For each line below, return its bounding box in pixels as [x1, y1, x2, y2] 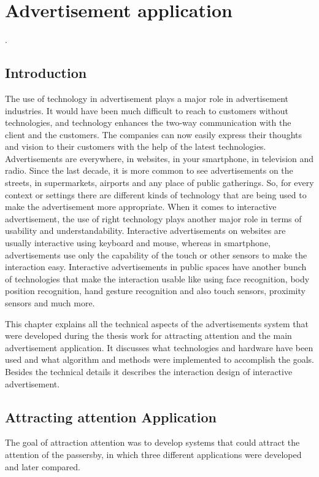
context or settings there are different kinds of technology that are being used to [5, 188, 307, 201]
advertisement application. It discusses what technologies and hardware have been [5, 341, 313, 354]
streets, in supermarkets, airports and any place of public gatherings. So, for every [5, 176, 314, 189]
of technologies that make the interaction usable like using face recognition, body [5, 272, 310, 285]
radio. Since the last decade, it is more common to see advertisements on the [5, 164, 293, 177]
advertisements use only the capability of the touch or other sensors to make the [5, 248, 307, 261]
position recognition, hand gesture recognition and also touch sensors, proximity [5, 284, 306, 297]
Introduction [5, 63, 87, 82]
